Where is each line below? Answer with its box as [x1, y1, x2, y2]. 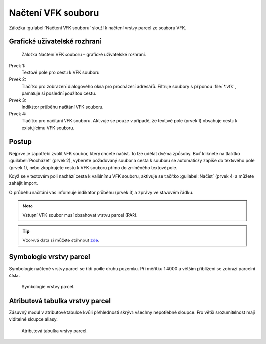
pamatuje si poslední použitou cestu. [21, 90, 96, 96]
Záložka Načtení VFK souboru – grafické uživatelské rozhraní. [21, 51, 146, 57]
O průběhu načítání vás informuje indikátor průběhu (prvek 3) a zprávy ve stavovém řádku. [9, 189, 194, 195]
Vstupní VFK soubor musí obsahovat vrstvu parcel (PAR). [22, 212, 138, 218]
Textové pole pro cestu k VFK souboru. [21, 69, 101, 75]
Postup [9, 138, 32, 146]
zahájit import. [9, 180, 38, 186]
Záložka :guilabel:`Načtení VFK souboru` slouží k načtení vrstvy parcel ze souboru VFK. [9, 25, 187, 31]
